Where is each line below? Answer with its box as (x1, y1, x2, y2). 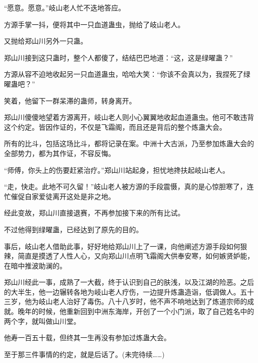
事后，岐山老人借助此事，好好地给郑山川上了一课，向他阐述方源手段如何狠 (4, 241, 247, 251)
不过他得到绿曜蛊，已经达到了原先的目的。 (4, 224, 143, 234)
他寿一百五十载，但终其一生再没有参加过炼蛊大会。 (4, 332, 171, 343)
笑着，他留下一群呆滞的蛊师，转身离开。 (4, 95, 136, 105)
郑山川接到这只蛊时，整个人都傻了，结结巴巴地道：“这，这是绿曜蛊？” (4, 52, 233, 62)
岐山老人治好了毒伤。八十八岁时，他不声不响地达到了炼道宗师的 (38, 296, 247, 307)
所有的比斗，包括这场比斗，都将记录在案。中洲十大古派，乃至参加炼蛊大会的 (4, 138, 254, 149)
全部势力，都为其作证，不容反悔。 (4, 148, 115, 158)
